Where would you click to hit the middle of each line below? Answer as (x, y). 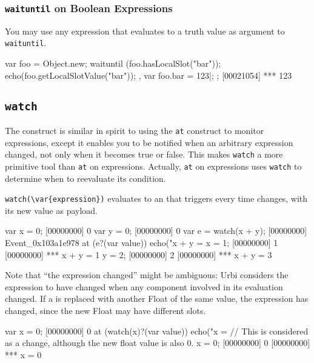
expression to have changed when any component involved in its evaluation (144, 286)
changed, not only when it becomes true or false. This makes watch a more (144, 154)
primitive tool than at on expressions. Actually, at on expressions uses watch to (153, 166)
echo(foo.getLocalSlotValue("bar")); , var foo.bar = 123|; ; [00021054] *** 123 (149, 75)
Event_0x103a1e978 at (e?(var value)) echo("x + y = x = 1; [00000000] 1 (142, 242)
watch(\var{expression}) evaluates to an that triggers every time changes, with (156, 198)
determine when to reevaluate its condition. (85, 178)
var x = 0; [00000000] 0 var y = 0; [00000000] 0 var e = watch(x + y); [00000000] (156, 231)
